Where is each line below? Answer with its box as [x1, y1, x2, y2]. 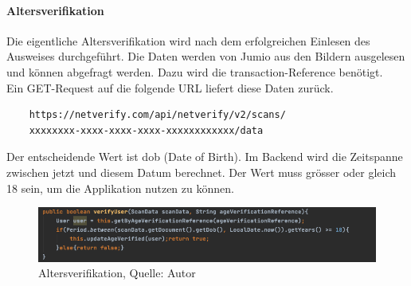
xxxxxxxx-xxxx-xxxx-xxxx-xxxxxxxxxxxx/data [29, 124, 264, 136]
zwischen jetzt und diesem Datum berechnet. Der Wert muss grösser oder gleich [6, 163, 397, 180]
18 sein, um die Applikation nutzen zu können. [6, 179, 234, 196]
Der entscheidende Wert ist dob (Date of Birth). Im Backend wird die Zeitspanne [6, 148, 403, 165]
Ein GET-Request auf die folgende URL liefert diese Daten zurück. [6, 79, 334, 96]
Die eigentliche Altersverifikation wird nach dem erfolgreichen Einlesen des [6, 32, 370, 49]
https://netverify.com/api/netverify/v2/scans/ [29, 109, 286, 121]
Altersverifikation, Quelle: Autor [38, 264, 196, 281]
